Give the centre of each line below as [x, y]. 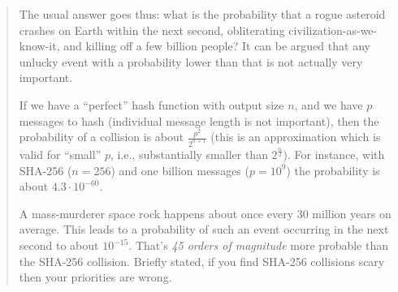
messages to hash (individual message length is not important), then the [199, 120]
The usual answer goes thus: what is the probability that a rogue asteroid [202, 14]
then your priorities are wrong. [95, 277]
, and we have [329, 104]
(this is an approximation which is [296, 137]
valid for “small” [60, 155]
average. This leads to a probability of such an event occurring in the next [204, 229]
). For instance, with [334, 155]
